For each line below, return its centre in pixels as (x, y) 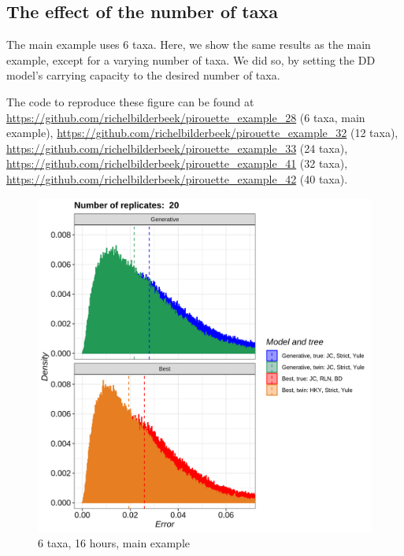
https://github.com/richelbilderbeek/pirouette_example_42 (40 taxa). (177, 178)
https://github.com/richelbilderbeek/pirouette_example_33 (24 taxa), (177, 148)
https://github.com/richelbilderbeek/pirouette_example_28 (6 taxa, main (186, 117)
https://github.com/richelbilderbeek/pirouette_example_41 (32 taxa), (177, 163)
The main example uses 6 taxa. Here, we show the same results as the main (189, 44)
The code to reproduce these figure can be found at (130, 101)
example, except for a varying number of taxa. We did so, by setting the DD (191, 59)
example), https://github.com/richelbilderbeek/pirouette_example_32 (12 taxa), (202, 133)
